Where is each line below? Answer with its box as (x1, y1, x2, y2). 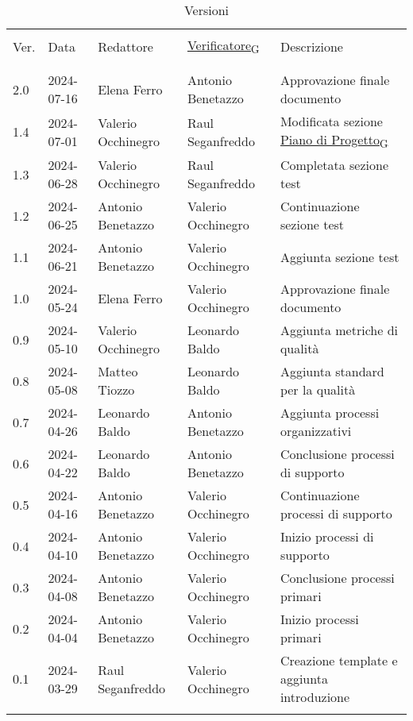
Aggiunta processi (280, 403, 380, 422)
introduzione (280, 688, 350, 707)
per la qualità (280, 380, 356, 399)
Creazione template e (280, 651, 398, 670)
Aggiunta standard (280, 362, 384, 381)
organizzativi (280, 422, 352, 441)
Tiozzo (98, 380, 135, 399)
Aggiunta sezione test (280, 247, 399, 266)
